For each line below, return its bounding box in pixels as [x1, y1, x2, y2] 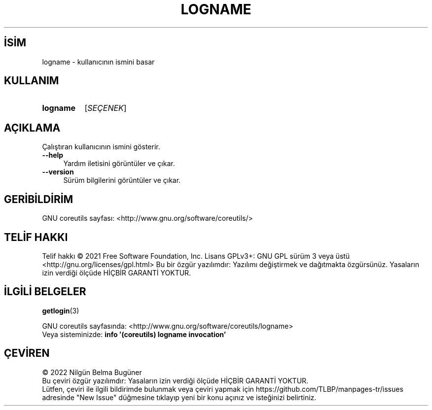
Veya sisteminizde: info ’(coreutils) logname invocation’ [42, 330, 226, 339]
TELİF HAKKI [4, 231, 68, 243]
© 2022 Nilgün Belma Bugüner [42, 368, 142, 376]
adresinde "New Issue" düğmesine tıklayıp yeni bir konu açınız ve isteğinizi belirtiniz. [42, 393, 317, 402]
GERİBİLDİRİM [4, 193, 73, 205]
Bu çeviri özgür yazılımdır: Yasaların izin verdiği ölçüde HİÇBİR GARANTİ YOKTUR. [42, 376, 309, 385]
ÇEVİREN [4, 347, 50, 360]
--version [42, 168, 74, 176]
